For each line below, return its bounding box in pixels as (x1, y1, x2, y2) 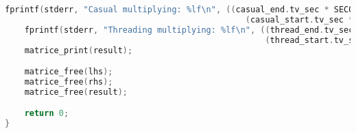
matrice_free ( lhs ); (24, 67, 113, 77)
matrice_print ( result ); (24, 45, 133, 55)
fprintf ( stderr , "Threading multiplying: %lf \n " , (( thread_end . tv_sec (24, 25, 354, 35)
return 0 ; (24, 108, 69, 119)
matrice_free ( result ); (24, 87, 128, 97)
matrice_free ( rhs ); (24, 76, 113, 87)
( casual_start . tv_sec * (245, 14, 354, 25)
